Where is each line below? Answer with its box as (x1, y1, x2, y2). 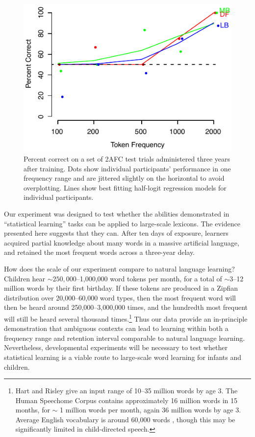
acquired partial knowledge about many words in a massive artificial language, (4, 237, 239, 247)
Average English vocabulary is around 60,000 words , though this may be (15, 414, 235, 424)
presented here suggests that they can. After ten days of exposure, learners (4, 228, 229, 238)
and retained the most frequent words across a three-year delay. (4, 247, 195, 257)
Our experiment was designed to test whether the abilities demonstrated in (4, 208, 229, 218)
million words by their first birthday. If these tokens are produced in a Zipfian (4, 283, 238, 293)
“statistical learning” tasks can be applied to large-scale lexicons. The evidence (4, 218, 240, 228)
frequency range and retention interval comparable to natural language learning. (4, 332, 245, 343)
